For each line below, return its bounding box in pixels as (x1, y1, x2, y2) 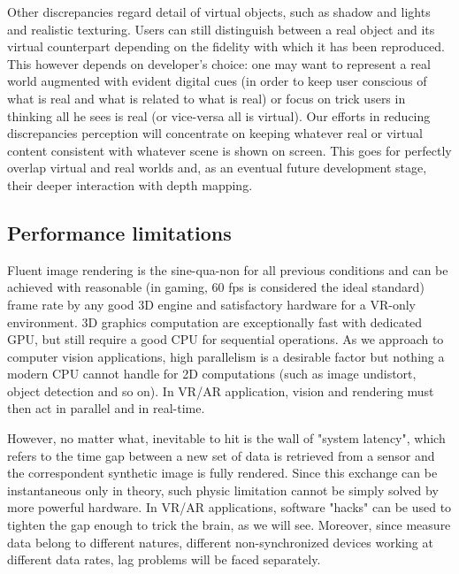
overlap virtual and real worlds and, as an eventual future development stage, (7, 158, 427, 177)
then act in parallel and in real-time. (7, 399, 205, 417)
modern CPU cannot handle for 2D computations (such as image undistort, (7, 364, 417, 383)
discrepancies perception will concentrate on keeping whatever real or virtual (7, 124, 423, 142)
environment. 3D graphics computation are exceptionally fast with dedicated (7, 312, 423, 331)
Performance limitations (7, 218, 232, 246)
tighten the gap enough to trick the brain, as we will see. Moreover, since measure (7, 516, 451, 534)
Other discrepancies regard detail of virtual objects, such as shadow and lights (7, 3, 431, 20)
